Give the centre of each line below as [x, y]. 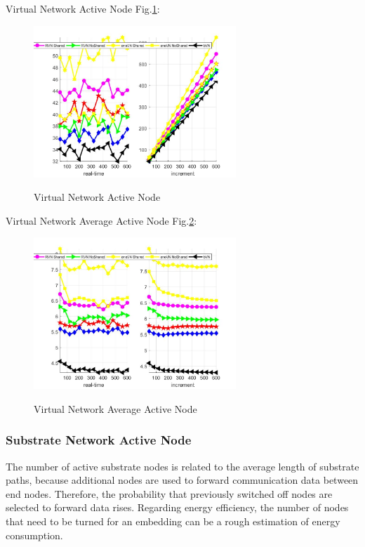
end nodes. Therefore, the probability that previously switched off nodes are [169, 493]
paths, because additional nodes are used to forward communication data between [182, 480]
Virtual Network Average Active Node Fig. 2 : [101, 220]
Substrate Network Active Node [99, 440]
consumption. [34, 535]
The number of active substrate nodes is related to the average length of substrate [182, 466]
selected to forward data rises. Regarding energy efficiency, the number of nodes [177, 507]
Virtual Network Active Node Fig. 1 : [83, 8]
